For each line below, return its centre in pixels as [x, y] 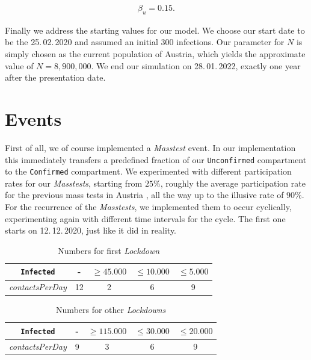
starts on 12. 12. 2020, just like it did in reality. [91, 230]
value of [19, 65]
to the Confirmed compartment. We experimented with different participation [148, 171]
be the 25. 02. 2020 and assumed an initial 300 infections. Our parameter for [145, 42]
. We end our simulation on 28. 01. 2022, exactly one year [196, 65]
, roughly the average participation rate [233, 183]
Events [33, 118]
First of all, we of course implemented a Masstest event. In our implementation [150, 147]
